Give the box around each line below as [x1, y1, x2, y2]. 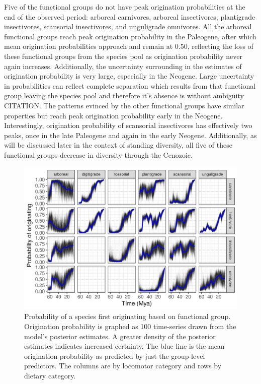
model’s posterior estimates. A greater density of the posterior [24, 331, 216, 341]
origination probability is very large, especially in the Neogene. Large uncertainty [4, 71, 254, 81]
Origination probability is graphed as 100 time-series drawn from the [24, 321, 236, 332]
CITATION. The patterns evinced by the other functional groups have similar [4, 100, 244, 110]
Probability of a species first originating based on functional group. [24, 311, 231, 322]
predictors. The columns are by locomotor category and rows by [24, 360, 222, 371]
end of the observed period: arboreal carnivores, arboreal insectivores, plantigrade [4, 11, 255, 22]
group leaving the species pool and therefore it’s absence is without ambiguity [4, 90, 244, 101]
